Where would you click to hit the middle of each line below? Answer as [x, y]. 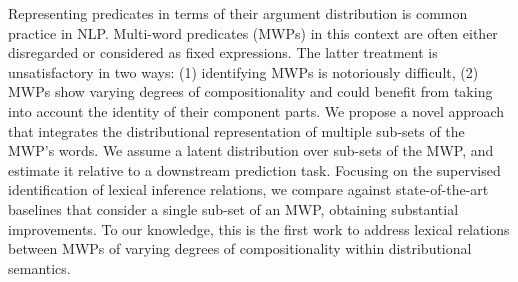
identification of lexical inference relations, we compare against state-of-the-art [248, 189]
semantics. [39, 267]
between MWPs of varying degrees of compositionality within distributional [240, 248]
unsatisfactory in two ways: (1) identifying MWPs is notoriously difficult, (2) [243, 71]
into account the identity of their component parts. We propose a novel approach [256, 110]
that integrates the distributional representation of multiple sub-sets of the [236, 130]
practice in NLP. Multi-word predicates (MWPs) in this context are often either [253, 32]
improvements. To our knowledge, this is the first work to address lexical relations [259, 228]
